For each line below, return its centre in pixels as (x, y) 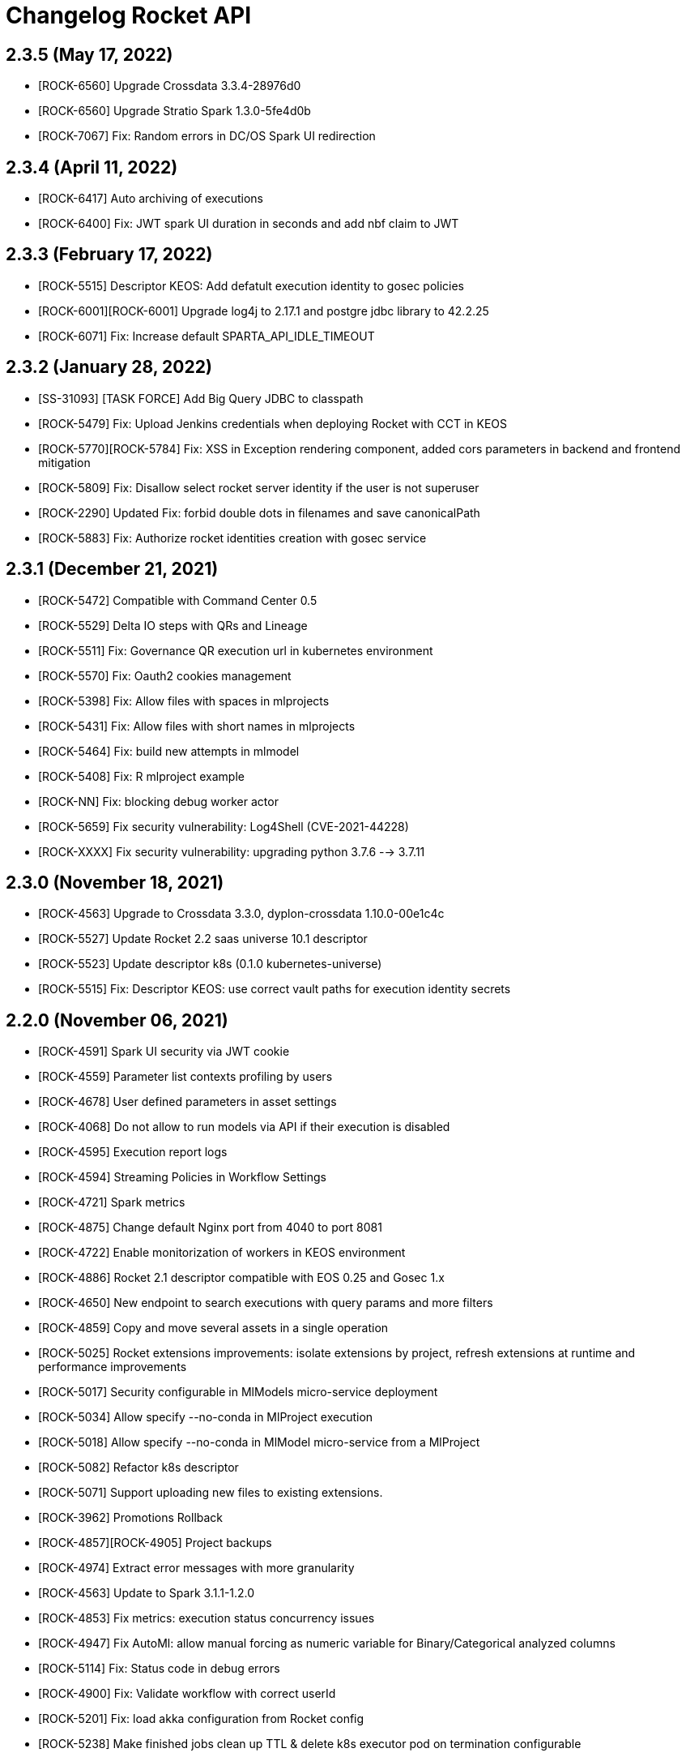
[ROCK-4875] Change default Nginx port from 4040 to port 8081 (210, 1228)
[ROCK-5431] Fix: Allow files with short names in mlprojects (197, 726)
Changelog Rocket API (129, 15)
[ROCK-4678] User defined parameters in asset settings (187, 1102)
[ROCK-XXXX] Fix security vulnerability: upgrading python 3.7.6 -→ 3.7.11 (232, 851)
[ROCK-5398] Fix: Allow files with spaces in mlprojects (184, 701)
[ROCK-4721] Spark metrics (112, 1202)
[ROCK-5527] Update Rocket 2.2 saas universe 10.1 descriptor (203, 939)
